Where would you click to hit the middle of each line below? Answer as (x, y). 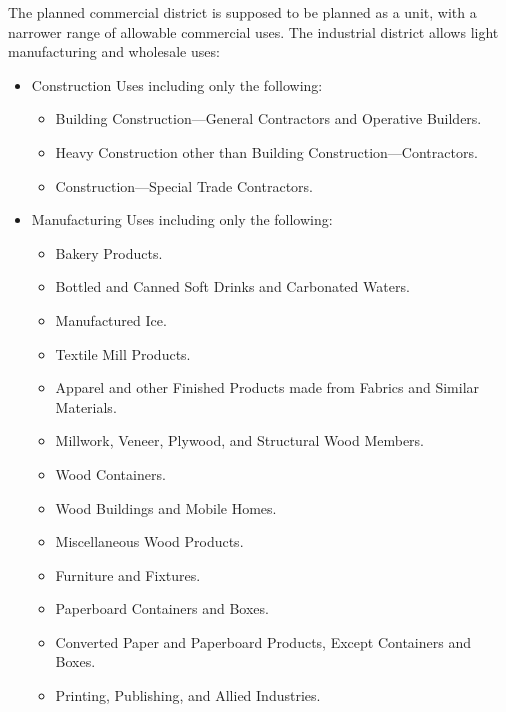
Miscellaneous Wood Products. (149, 541)
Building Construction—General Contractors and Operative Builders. (268, 118)
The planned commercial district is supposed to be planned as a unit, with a (242, 12)
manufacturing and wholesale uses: (114, 51)
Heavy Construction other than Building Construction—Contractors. (266, 151)
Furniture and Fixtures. (128, 574)
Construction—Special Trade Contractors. (184, 185)
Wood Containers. (110, 473)
